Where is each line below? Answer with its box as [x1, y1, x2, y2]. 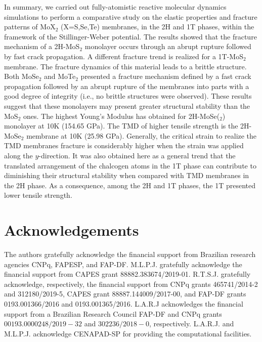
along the [4, 150, 33, 160]
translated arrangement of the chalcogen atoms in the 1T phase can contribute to [4, 160, 256, 170]
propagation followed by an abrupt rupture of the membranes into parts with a [4, 80, 249, 91]
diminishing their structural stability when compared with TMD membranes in [4, 170, 249, 181]
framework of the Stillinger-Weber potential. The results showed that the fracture [4, 31, 257, 41]
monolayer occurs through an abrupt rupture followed [84, 41, 251, 52]
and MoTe [44, 71, 76, 81]
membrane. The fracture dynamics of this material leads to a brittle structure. [4, 61, 247, 71]
